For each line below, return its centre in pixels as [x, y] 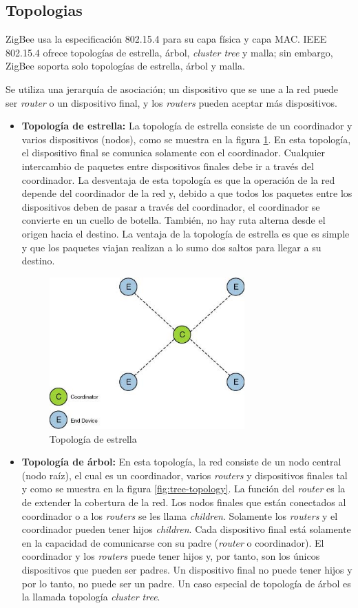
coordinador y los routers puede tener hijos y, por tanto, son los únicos [171, 556]
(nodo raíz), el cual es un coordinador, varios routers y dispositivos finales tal [185, 475]
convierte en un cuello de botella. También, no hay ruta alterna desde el [173, 220]
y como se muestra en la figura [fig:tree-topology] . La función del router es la [183, 489]
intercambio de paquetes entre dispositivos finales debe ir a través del [168, 166]
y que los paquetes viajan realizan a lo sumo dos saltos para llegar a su [171, 247]
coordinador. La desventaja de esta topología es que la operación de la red [178, 179]
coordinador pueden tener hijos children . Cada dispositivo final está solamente [186, 529]
